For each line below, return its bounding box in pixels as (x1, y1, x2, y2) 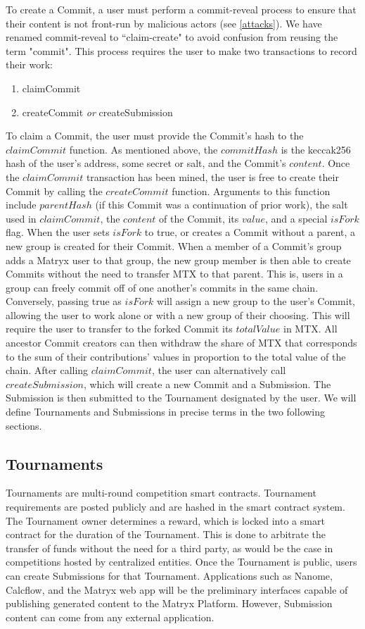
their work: (6, 57, 53, 72)
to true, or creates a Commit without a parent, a (144, 225, 356, 239)
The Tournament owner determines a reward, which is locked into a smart (6, 513, 325, 528)
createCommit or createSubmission (22, 104, 173, 119)
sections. (6, 418, 42, 432)
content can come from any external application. (6, 609, 214, 624)
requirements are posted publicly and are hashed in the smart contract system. (6, 499, 345, 514)
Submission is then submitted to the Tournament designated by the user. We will (6, 390, 357, 405)
